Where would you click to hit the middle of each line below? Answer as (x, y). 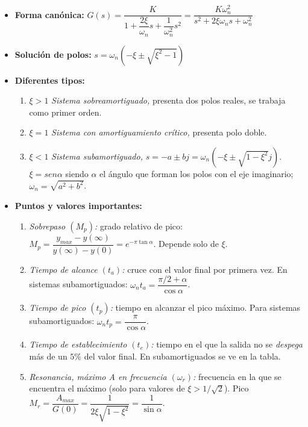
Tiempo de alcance (63, 269)
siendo (77, 173)
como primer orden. (65, 112)
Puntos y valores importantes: (78, 206)
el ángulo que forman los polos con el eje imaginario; (196, 173)
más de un (48, 356)
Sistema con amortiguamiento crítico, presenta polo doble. (159, 132)
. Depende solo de (186, 244)
